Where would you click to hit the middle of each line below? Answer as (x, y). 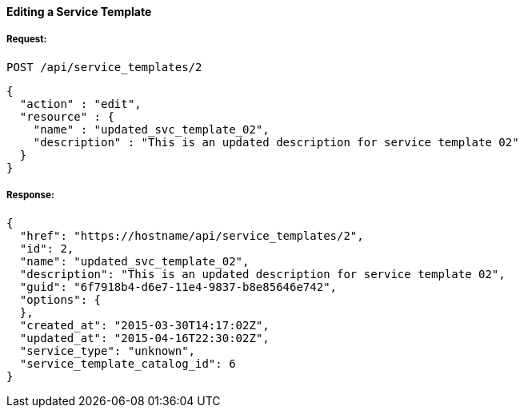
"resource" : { (67, 116)
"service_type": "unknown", (108, 350)
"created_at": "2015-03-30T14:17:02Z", (144, 325)
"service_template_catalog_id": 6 (128, 363)
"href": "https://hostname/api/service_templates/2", (192, 235)
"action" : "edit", (80, 103)
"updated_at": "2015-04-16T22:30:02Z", (144, 338)
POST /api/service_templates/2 (104, 67)
